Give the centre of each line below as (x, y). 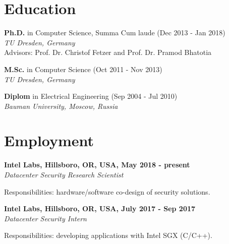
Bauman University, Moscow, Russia (61, 106)
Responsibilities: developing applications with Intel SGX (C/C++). (108, 235)
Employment (49, 140)
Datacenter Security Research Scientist (64, 174)
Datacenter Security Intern (45, 218)
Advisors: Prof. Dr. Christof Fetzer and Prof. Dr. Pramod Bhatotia (108, 52)
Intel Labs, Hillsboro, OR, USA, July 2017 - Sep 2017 (100, 208)
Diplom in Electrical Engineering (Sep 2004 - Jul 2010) (91, 96)
